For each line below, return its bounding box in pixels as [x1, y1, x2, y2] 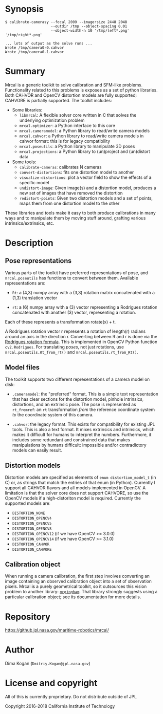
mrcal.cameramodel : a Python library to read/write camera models [19, 128, 150, 133]
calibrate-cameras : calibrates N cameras [19, 164, 102, 170]
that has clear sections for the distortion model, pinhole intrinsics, [12, 396, 144, 402]
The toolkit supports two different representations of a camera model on [5, 376, 150, 382]
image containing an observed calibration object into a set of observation [5, 578, 152, 584]
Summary [5, 66, 45, 77]
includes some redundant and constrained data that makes [12, 436, 130, 443]
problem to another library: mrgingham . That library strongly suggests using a [5, 589, 158, 595]
